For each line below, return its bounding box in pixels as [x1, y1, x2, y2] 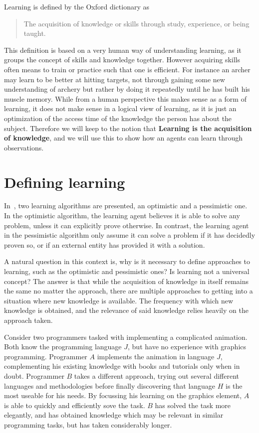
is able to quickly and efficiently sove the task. [4, 400, 145, 410]
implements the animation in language [97, 351, 215, 361]
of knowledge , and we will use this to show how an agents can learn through [4, 133, 243, 143]
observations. [4, 142, 44, 152]
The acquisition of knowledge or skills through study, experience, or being [23, 18, 250, 28]
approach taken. [4, 314, 53, 325]
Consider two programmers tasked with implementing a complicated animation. [4, 331, 248, 342]
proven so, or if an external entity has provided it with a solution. [4, 239, 205, 250]
